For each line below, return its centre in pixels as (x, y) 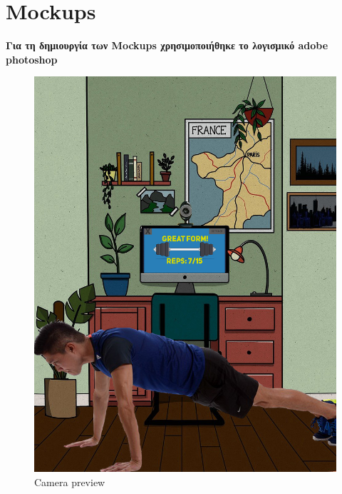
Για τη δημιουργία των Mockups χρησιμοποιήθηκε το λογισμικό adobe (167, 45)
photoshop (32, 59)
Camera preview (70, 482)
